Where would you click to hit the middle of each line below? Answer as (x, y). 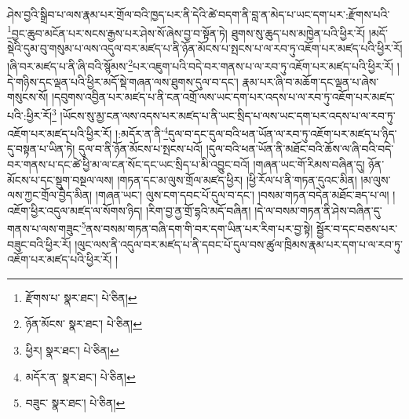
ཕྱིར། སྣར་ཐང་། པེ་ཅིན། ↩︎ (72, 350)
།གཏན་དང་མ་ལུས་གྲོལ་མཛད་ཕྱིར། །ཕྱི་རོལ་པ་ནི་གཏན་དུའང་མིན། (237, 179)
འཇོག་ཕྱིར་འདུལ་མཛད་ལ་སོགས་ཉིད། (75, 210)
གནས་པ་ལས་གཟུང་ (44, 228)
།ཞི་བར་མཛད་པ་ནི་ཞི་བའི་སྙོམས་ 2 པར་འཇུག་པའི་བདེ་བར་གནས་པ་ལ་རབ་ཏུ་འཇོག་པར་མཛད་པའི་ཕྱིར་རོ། (201, 65)
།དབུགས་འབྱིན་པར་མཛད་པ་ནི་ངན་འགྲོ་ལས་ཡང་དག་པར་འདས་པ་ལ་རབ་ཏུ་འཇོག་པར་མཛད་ (223, 97)
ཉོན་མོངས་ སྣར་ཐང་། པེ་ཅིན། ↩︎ (84, 324)
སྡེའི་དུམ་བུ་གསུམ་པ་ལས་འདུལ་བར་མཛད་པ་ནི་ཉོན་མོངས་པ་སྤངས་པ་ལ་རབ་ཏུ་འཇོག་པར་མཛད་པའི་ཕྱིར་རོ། (205, 47)
